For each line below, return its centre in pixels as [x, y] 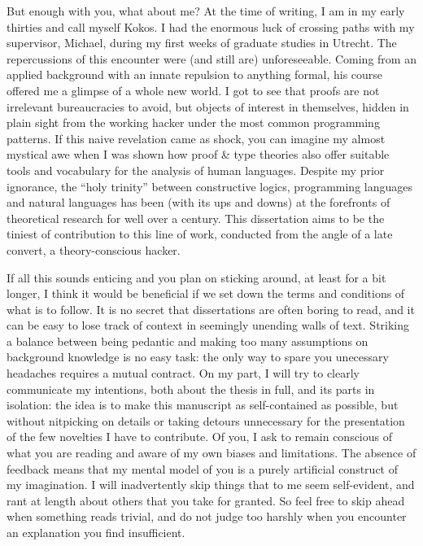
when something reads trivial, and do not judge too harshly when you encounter [207, 516]
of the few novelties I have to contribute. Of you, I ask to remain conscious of [200, 437]
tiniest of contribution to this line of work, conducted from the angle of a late [200, 234]
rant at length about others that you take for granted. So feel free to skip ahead [206, 500]
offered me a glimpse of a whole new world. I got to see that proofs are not [193, 90]
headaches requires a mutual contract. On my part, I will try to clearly [183, 373]
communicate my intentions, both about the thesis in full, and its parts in [191, 389]
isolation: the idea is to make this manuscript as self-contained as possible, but [203, 405]
